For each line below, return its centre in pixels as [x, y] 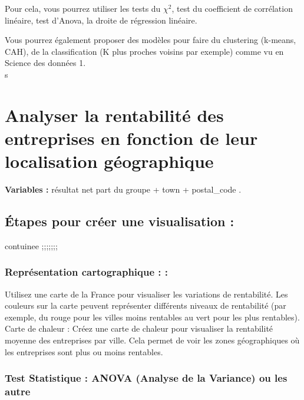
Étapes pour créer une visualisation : [120, 221]
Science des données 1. [45, 63]
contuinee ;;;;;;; [31, 245]
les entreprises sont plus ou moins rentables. [84, 351]
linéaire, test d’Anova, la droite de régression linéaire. [101, 20]
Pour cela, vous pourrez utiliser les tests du [83, 8]
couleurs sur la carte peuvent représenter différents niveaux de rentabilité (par [146, 305]
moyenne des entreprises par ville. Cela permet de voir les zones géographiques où [152, 340]
